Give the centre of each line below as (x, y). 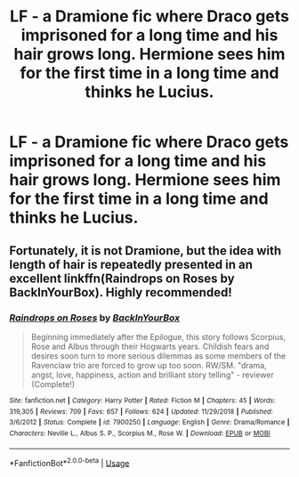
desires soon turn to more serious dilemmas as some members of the (158, 356)
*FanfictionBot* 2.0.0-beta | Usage (69, 462)
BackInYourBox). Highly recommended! (121, 292)
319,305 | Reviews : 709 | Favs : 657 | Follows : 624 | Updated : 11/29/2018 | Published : (141, 411)
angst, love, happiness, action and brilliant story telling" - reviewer (152, 375)
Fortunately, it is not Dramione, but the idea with (145, 251)
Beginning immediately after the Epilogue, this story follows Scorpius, (158, 336)
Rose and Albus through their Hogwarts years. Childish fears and (150, 346)
